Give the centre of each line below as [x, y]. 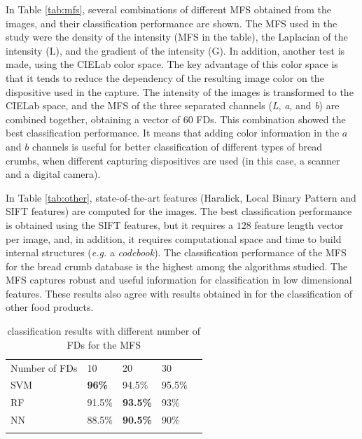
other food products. [50, 307]
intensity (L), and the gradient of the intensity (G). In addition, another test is [175, 50]
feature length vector [299, 224]
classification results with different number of [104, 331]
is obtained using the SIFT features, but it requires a [119, 224]
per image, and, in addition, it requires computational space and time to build [174, 238]
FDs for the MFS [104, 344]
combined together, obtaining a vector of [93, 119]
